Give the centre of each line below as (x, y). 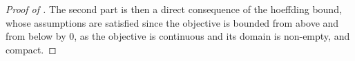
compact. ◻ (31, 49)
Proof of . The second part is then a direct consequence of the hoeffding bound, (174, 9)
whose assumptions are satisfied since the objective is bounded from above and (172, 22)
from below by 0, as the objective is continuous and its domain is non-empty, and (178, 36)
